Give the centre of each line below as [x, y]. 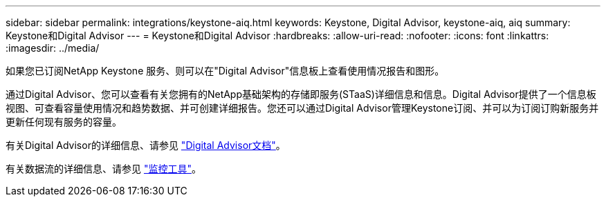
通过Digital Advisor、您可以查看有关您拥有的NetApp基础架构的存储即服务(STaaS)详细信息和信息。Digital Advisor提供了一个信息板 [301, 94]
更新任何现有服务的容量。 [64, 122]
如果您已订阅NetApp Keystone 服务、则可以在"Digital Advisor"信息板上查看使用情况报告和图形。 [225, 71]
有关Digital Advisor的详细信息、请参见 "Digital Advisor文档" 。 [146, 145]
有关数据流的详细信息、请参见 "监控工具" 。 [103, 169]
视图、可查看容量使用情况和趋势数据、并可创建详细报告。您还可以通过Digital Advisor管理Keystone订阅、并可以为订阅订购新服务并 [302, 108]
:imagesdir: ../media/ [53, 48]
